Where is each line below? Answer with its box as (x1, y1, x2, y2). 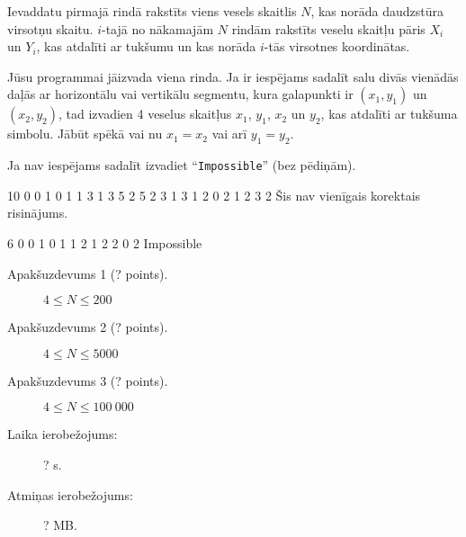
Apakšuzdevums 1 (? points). (7, 264, 168, 282)
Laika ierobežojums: (7, 425, 118, 443)
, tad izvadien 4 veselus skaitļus (58, 104, 232, 123)
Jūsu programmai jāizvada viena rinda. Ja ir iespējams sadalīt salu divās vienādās (7, 67, 459, 85)
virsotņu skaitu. (7, 19, 94, 38)
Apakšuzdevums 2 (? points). (7, 318, 168, 336)
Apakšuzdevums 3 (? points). (7, 371, 168, 389)
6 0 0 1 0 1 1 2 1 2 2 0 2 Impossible (7, 234, 202, 253)
